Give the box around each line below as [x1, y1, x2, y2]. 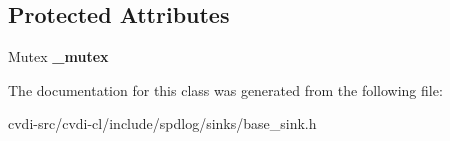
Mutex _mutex [8, 46, 109, 67]
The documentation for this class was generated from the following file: [8, 79, 443, 100]
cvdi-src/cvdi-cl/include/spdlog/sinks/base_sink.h [8, 113, 317, 134]
